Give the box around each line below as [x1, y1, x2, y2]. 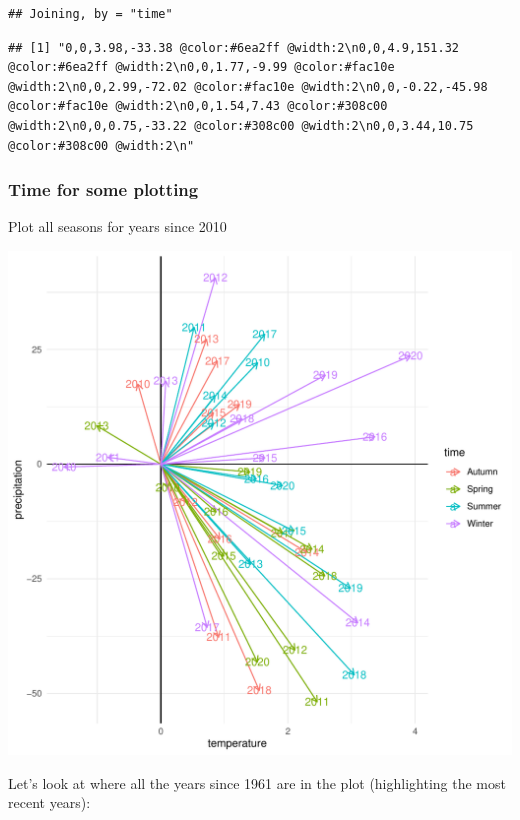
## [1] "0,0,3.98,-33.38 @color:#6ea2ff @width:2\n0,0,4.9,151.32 [8, 40, 460, 55]
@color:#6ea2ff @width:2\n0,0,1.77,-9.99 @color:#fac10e [8, 60, 395, 75]
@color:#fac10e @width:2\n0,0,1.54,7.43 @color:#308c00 [8, 99, 388, 114]
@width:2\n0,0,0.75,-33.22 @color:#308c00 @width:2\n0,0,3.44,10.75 [8, 118, 474, 133]
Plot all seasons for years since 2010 [8, 216, 227, 237]
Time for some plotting [8, 177, 199, 202]
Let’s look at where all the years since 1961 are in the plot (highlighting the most [8, 772, 506, 793]
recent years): [8, 792, 91, 813]
